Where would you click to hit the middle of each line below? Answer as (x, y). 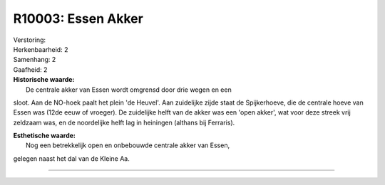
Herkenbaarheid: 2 (41, 49)
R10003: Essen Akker (78, 18)
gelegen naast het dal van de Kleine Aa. (71, 158)
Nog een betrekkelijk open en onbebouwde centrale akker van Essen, (128, 145)
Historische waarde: (44, 80)
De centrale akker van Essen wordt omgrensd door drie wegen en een (129, 90)
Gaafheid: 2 (30, 69)
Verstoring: (30, 40)
